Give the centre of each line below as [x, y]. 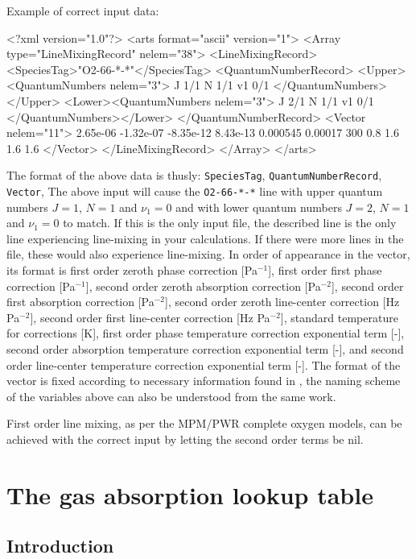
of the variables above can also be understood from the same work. [171, 396]
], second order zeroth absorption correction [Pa [203, 286]
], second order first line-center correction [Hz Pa [150, 317]
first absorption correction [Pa [80, 302]
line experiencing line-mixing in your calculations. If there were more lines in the [205, 238]
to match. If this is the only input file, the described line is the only [230, 223]
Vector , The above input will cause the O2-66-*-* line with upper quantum [195, 191]
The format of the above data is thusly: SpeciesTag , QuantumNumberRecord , [194, 175]
